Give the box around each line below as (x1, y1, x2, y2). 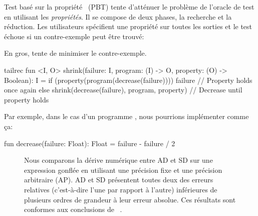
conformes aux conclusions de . (24, 204, 122, 214)
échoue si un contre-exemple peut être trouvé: (4, 31, 144, 41)
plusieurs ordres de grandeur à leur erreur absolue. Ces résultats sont (24, 194, 236, 204)
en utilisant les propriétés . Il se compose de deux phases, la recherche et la (4, 11, 232, 22)
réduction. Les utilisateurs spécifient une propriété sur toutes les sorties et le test (4, 21, 252, 32)
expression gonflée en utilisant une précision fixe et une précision (24, 164, 222, 175)
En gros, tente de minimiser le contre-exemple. (4, 48, 147, 58)
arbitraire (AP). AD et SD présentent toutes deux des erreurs (24, 174, 213, 185)
